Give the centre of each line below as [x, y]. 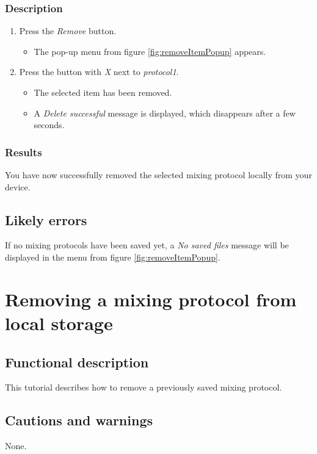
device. [18, 186]
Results [24, 152]
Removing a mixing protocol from [151, 299]
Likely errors [46, 219]
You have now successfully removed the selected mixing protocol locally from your [158, 175]
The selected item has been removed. [103, 92]
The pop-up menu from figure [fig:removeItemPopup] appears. [150, 51]
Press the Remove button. [68, 31]
